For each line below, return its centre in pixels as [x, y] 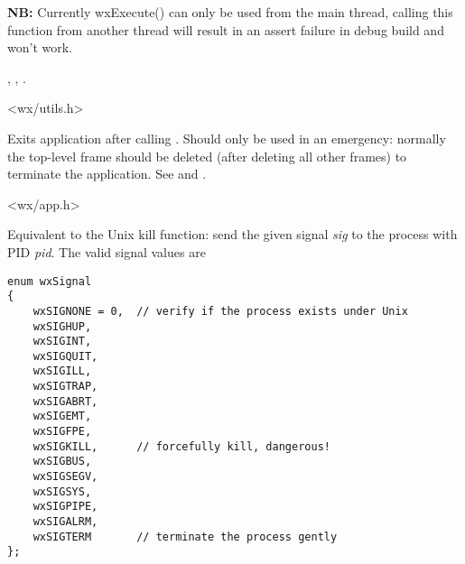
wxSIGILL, [62, 371]
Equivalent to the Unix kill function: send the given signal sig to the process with [232, 234]
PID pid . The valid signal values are [107, 251]
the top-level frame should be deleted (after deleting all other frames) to [207, 156]
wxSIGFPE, [62, 432]
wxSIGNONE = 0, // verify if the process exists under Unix [220, 311]
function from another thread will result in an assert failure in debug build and [226, 29]
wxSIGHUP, [62, 326]
